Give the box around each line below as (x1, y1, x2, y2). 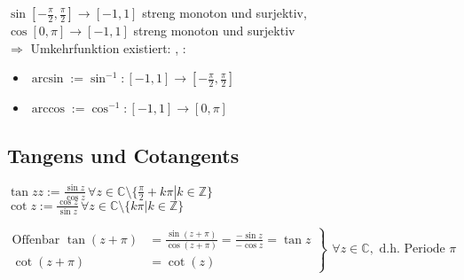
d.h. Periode (379, 243, 445, 256)
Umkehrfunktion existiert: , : (30, 38, 186, 57)
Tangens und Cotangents (7, 141, 240, 168)
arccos (31, 103, 66, 116)
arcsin (31, 73, 64, 86)
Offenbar (12, 233, 60, 246)
